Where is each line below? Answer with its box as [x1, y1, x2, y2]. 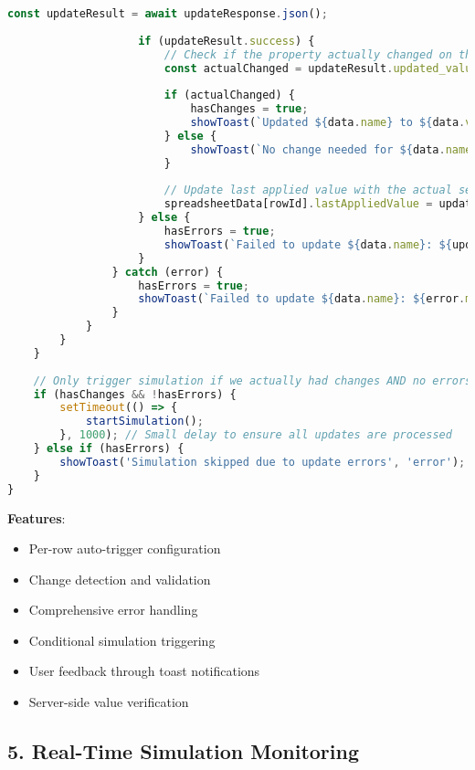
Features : [7, 508, 66, 527]
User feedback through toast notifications [28, 661, 260, 680]
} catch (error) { [111, 265, 224, 279]
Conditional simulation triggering [28, 630, 216, 649]
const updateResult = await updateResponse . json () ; [7, 7, 328, 20]
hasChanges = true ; [190, 102, 309, 116]
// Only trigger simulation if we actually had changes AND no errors [33, 374, 472, 387]
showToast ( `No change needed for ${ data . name [190, 142, 472, 156]
